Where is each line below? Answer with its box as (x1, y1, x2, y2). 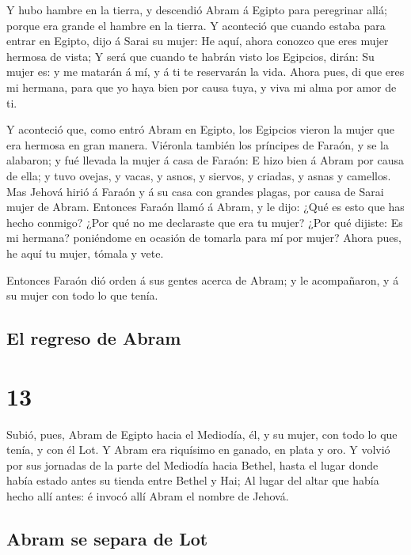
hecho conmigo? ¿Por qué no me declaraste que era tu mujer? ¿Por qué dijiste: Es (6, 213, 403, 230)
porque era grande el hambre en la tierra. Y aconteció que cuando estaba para (6, 17, 386, 33)
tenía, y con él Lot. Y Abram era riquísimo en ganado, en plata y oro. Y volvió (6, 441, 390, 458)
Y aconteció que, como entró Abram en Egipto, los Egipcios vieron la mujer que (6, 121, 394, 138)
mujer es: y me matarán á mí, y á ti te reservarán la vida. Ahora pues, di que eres (6, 63, 405, 80)
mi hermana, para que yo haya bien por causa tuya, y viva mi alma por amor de (6, 78, 397, 95)
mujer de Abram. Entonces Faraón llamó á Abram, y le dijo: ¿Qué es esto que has (6, 198, 405, 215)
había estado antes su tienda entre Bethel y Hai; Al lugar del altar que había (6, 472, 379, 489)
